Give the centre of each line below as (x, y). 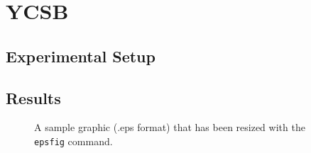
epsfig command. (73, 141)
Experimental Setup (81, 56)
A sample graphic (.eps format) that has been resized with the (170, 127)
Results (33, 97)
